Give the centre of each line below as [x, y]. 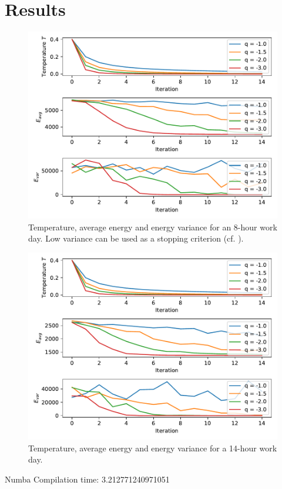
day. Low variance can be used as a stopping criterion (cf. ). [136, 238]
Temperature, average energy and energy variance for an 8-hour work [153, 227]
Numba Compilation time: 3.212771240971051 [87, 479]
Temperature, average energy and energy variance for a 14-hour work [153, 448]
